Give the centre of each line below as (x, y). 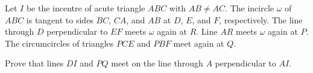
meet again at (199, 43)
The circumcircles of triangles (59, 43)
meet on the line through (157, 63)
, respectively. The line (261, 19)
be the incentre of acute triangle (86, 8)
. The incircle (249, 8)
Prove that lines (34, 63)
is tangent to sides (60, 19)
